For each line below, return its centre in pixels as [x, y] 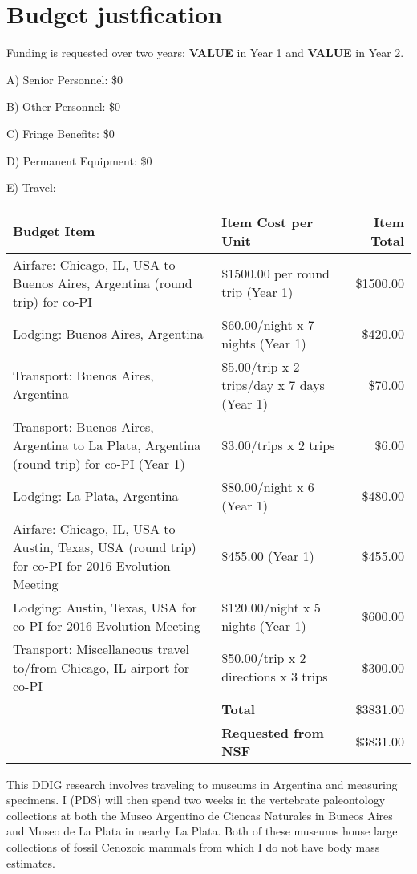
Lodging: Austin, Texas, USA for [105, 607]
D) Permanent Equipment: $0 [79, 160]
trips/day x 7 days [273, 384]
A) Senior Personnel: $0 [65, 79]
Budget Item [54, 231]
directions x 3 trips [275, 677]
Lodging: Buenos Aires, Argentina [108, 334]
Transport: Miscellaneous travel [101, 648]
